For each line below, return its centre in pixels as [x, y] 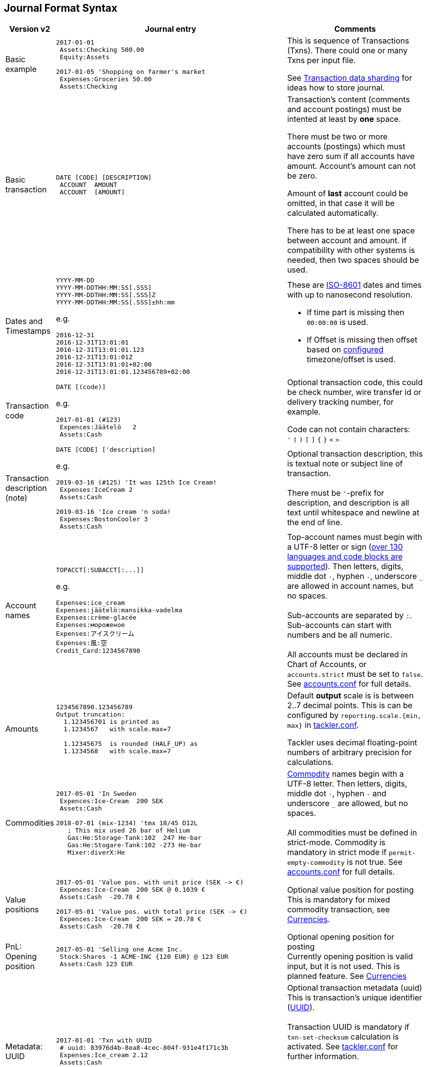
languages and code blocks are [345, 557]
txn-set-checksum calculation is [343, 1037]
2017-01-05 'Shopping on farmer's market [131, 71]
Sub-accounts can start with [339, 625]
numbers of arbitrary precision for [349, 753]
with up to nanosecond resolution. [350, 295]
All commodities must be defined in [352, 833]
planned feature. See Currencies [347, 976]
